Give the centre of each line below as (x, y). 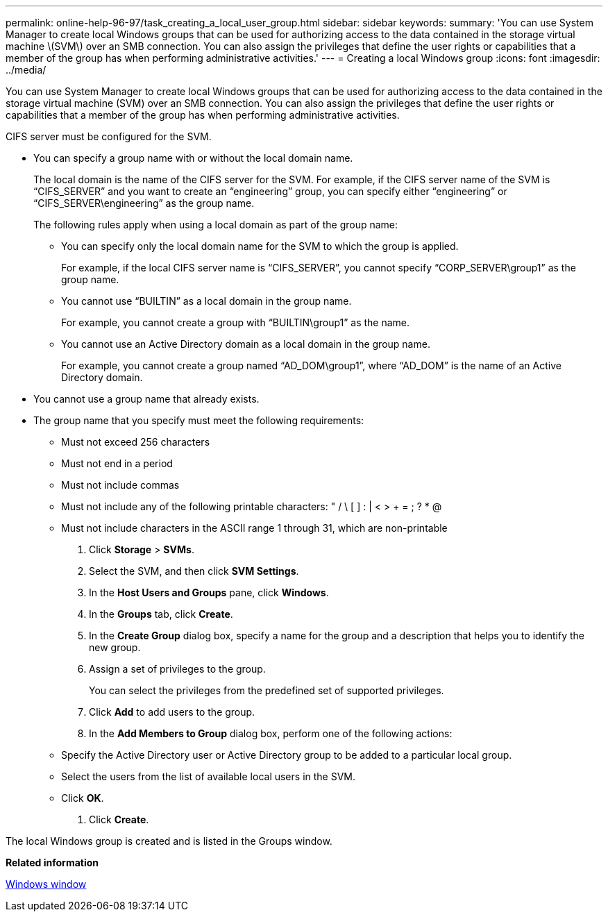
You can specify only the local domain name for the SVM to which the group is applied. (260, 246)
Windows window (46, 884)
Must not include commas (120, 485)
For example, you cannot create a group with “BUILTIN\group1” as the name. (236, 322)
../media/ (26, 70)
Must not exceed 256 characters (136, 442)
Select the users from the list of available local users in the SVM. (209, 776)
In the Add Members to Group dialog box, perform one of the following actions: (271, 733)
